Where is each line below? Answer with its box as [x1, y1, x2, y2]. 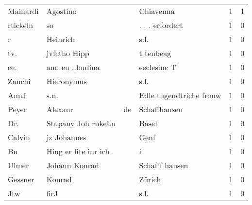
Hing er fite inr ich [46, 146, 110, 157]
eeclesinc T [139, 61, 176, 73]
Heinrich [46, 33, 75, 44]
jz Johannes [46, 132, 86, 143]
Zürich [139, 174, 161, 185]
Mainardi [8, 5, 39, 16]
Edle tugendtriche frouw [139, 89, 221, 101]
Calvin [8, 132, 30, 143]
